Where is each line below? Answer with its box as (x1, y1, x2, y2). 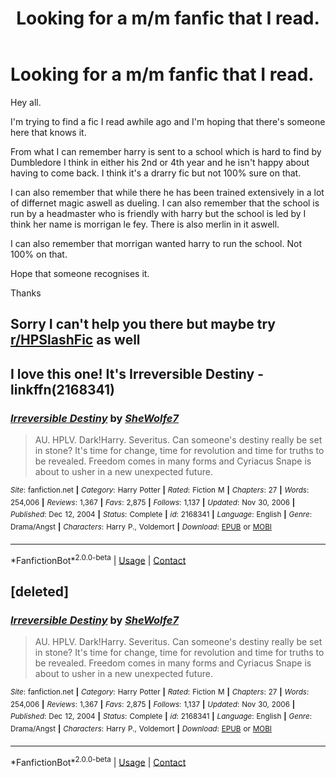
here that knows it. (10, 126, 87, 138)
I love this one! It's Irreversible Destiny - (10, 365, 264, 382)
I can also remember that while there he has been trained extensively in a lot (10, 186, 325, 198)
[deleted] (10, 583, 70, 600)
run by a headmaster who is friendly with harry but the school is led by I (10, 207, 307, 219)
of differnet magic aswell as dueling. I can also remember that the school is (10, 197, 320, 209)
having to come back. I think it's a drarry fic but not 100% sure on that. (10, 167, 302, 179)
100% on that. (10, 248, 68, 260)
